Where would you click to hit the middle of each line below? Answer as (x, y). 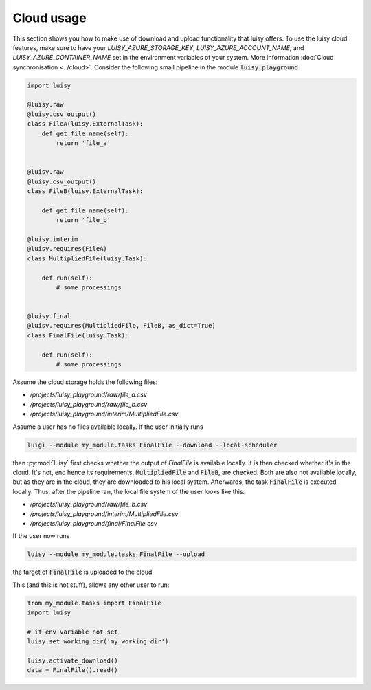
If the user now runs (41, 536)
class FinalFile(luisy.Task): (78, 335)
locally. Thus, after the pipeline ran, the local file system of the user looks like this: (129, 491)
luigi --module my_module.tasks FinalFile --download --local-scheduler (152, 445)
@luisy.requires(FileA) (67, 249)
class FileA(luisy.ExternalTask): (85, 124)
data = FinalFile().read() (72, 670)
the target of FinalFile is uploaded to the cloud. (83, 572)
